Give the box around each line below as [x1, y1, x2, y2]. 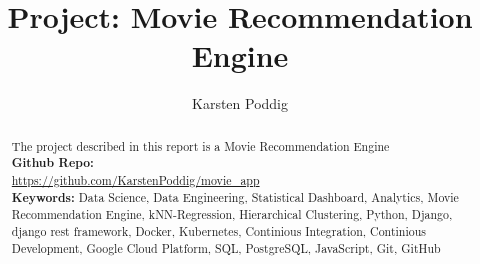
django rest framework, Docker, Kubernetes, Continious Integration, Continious [11, 222, 426, 239]
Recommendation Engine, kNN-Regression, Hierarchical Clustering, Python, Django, [11, 206, 453, 223]
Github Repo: [11, 154, 94, 172]
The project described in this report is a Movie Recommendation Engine [11, 137, 390, 154]
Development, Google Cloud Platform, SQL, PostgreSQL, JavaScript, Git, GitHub [11, 239, 441, 256]
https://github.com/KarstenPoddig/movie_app [11, 172, 260, 189]
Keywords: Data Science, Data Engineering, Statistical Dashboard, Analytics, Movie [11, 188, 459, 206]
